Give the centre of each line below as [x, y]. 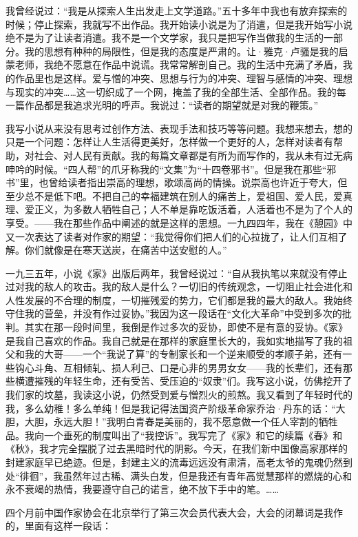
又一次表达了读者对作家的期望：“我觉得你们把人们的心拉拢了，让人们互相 [172, 236]
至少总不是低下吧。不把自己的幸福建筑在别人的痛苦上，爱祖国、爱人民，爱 [174, 195]
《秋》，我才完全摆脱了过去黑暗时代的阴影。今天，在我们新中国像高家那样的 [177, 448]
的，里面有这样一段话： [59, 526]
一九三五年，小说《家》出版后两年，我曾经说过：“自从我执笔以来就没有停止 [177, 273]
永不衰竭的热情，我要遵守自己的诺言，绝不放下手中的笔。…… [142, 489]
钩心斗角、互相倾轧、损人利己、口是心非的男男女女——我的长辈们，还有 [179, 367]
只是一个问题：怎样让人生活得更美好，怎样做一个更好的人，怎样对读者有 [169, 142]
